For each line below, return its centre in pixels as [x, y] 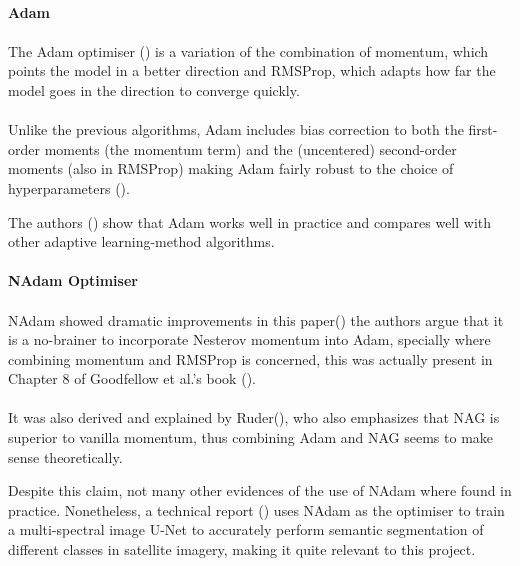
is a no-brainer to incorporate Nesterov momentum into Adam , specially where [249, 339]
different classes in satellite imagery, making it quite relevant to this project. [242, 549]
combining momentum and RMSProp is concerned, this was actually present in [250, 358]
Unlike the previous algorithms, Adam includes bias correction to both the [236, 129]
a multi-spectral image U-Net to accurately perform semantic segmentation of [246, 529]
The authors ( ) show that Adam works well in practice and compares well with [250, 221]
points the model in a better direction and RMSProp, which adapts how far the [252, 70]
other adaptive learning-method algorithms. [141, 241]
